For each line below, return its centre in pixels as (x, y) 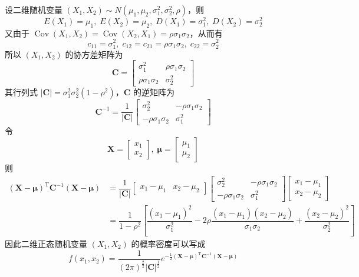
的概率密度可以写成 (168, 244)
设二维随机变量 (34, 9)
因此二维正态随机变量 (46, 244)
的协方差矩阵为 (94, 54)
